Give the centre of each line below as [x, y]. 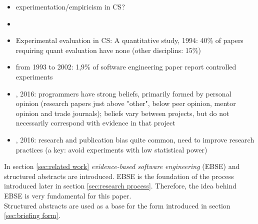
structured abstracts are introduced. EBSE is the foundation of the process [119, 176]
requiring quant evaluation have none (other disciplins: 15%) [108, 50]
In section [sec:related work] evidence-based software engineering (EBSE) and [122, 166]
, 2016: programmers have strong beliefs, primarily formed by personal [123, 93]
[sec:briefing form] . [32, 215]
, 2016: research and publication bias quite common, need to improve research [135, 139]
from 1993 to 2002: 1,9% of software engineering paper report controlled [126, 67]
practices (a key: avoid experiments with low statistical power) [111, 149]
